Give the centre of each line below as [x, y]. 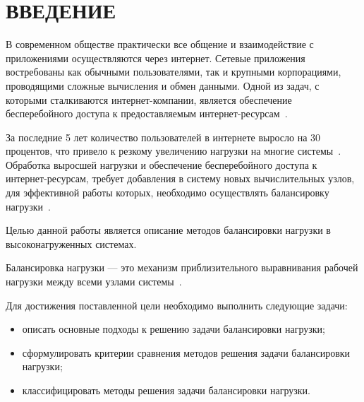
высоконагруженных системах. [71, 243]
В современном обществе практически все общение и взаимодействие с [160, 44]
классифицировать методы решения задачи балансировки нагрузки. [166, 390]
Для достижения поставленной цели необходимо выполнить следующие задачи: [177, 305]
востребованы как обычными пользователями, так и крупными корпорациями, [174, 72]
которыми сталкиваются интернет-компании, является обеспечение [149, 99]
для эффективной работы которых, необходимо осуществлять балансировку [168, 193]
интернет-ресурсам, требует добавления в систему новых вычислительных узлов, [180, 178]
